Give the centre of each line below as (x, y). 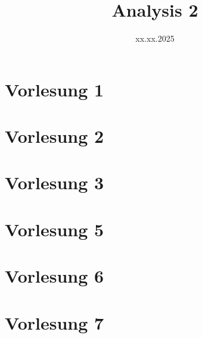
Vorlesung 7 (55, 322)
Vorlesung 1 (55, 89)
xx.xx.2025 (155, 38)
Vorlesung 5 (55, 229)
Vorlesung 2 (55, 136)
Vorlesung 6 (55, 276)
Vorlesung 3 (55, 182)
